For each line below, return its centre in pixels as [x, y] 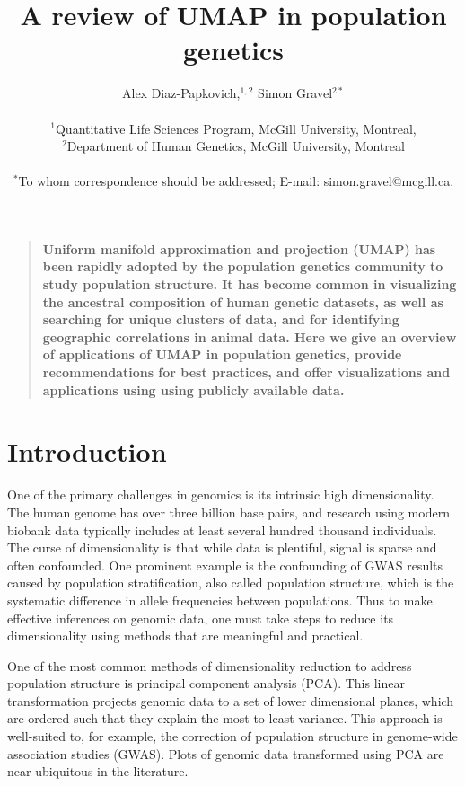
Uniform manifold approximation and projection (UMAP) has [239, 248]
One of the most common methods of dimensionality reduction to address [210, 665]
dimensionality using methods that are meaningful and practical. [185, 636]
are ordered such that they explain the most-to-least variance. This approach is [225, 718]
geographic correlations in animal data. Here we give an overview [250, 336]
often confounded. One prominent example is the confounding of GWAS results [225, 565]
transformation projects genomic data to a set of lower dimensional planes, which [231, 700]
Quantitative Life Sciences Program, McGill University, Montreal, [236, 128]
